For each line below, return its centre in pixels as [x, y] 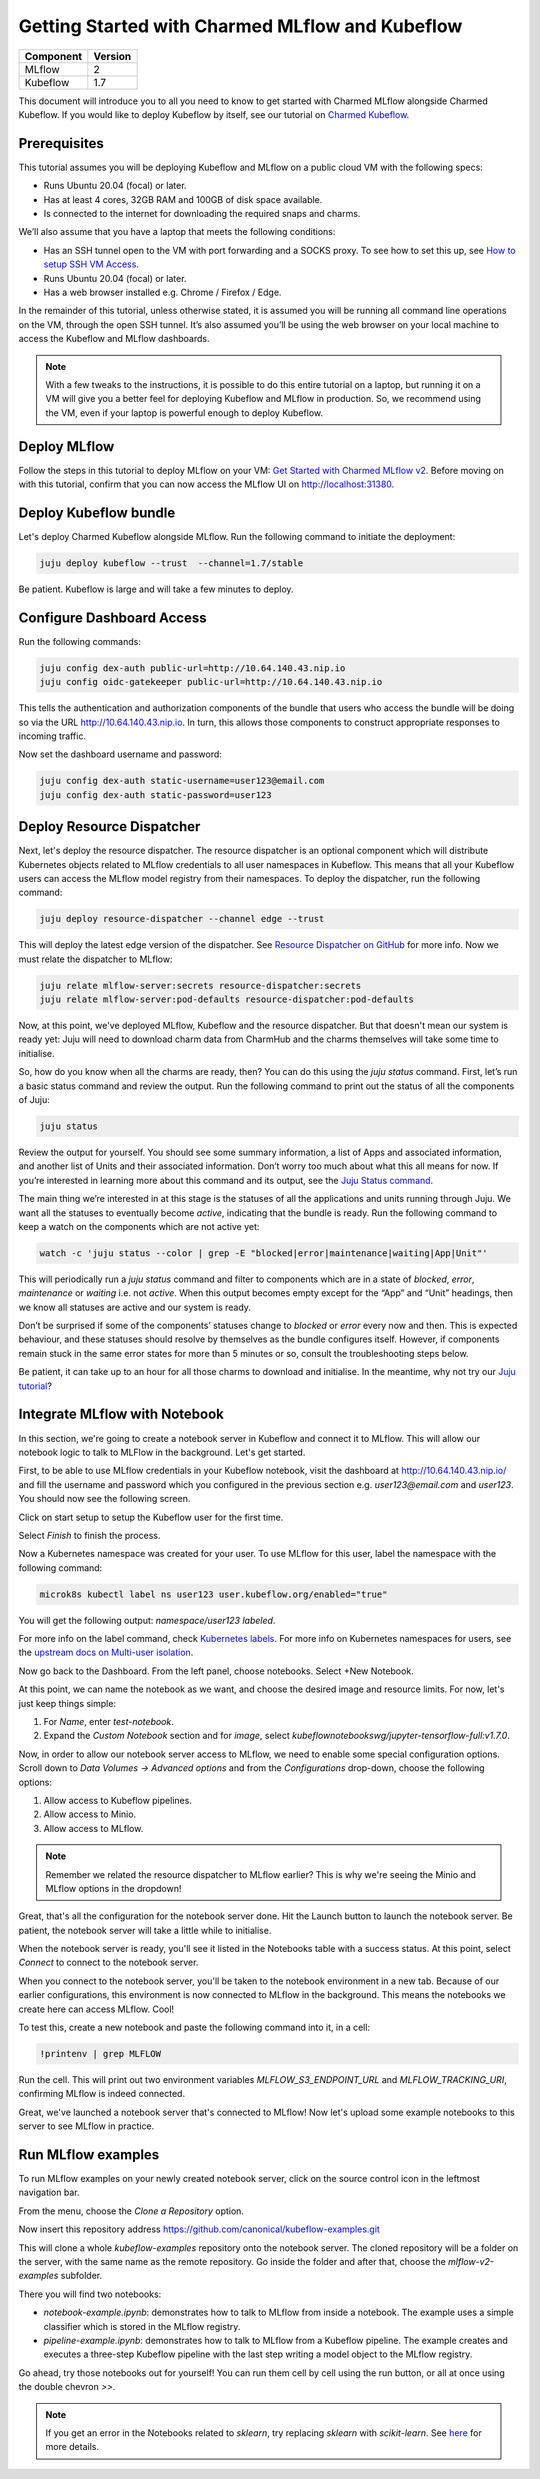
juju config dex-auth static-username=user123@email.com [182, 781]
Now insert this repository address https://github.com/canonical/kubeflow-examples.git [199, 2229]
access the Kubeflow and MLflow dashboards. [114, 339]
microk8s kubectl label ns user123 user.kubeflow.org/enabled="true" [213, 1594]
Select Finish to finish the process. [89, 1535]
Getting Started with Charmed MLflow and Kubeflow [240, 26]
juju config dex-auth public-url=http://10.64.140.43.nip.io [192, 668]
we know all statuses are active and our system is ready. [135, 1307]
